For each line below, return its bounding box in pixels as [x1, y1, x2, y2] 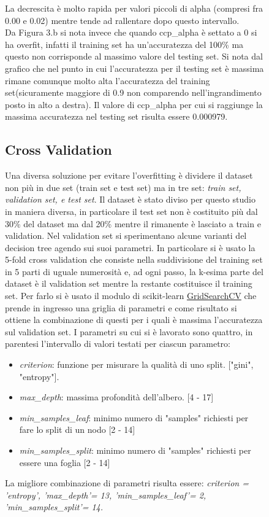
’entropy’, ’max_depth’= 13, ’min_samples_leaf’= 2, [5, 488, 206, 501]
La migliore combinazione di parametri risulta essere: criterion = [5, 476, 249, 489]
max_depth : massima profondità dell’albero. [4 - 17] [19, 391, 214, 403]
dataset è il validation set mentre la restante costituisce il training [5, 277, 252, 290]
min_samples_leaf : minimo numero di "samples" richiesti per [19, 411, 249, 424]
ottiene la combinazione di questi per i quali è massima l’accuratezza [5, 313, 263, 326]
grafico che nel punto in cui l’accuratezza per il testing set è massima [5, 61, 264, 74]
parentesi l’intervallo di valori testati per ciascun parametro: [5, 337, 230, 350]
